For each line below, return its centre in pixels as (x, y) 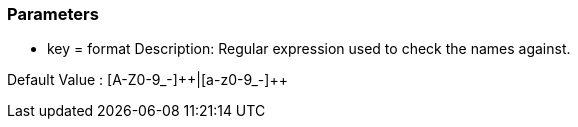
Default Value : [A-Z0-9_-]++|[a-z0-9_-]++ (147, 80)
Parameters (53, 14)
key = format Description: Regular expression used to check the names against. (309, 49)
